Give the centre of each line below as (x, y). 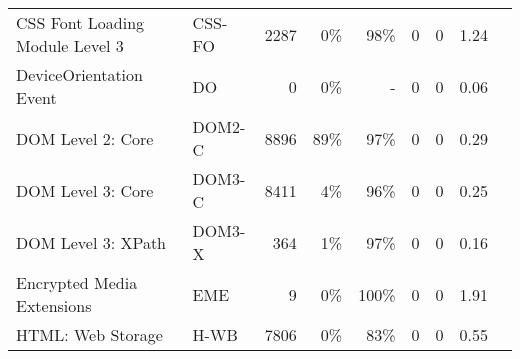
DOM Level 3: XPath (91, 242)
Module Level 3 (70, 45)
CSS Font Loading (80, 22)
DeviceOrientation (79, 74)
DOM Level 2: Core (85, 138)
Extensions (54, 305)
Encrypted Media (77, 282)
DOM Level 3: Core (85, 190)
